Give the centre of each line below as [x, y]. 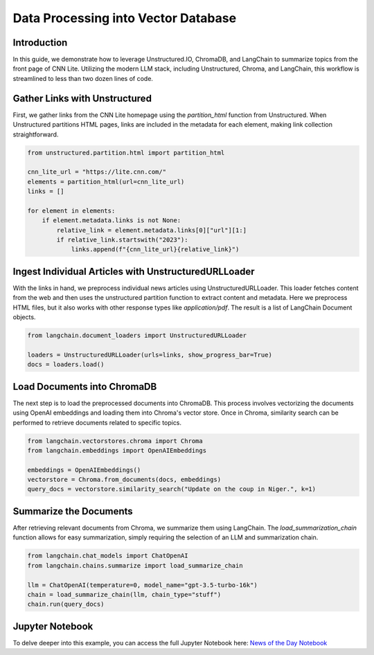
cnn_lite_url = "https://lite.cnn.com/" [97, 172]
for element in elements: [71, 210]
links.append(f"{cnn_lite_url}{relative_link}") [155, 250]
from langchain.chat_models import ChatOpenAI [108, 556]
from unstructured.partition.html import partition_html [126, 153]
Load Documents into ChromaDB [85, 387]
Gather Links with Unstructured [82, 98]
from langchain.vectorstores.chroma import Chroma [115, 441]
